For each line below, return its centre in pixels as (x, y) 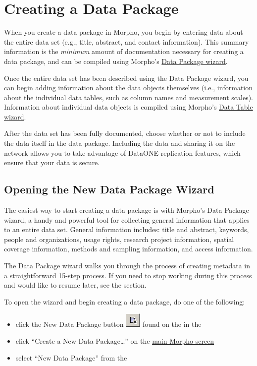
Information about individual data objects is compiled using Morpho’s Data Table (128, 107)
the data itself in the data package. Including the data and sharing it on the (120, 143)
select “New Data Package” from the (71, 357)
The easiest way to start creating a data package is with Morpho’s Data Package (127, 210)
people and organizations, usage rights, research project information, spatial (119, 239)
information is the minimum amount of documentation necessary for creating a (124, 51)
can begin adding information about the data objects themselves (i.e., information (128, 88)
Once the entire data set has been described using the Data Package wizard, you (126, 78)
